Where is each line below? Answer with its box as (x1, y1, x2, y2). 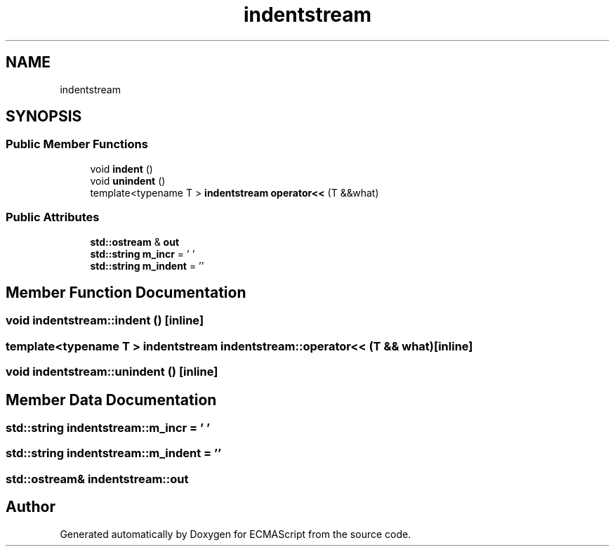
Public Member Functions (6, 137, 148, 152)
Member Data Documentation (6, 390, 217, 409)
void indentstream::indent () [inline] (6, 313, 204, 328)
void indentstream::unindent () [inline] (6, 364, 218, 379)
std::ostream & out (90, 235, 180, 248)
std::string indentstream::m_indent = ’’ (6, 446, 222, 461)
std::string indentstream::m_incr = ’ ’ (6, 421, 211, 435)
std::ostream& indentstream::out (6, 471, 189, 486)
